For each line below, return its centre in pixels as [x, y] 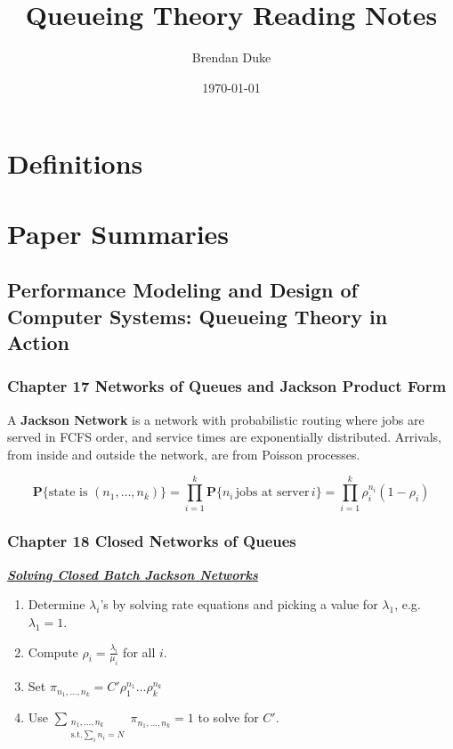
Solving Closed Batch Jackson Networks [133, 574]
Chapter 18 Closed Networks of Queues [152, 541]
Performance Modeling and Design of [182, 290]
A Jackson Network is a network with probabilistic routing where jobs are [216, 419]
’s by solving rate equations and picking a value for [239, 604]
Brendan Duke [231, 57]
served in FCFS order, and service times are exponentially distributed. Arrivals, [224, 437]
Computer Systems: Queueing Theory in [198, 316]
